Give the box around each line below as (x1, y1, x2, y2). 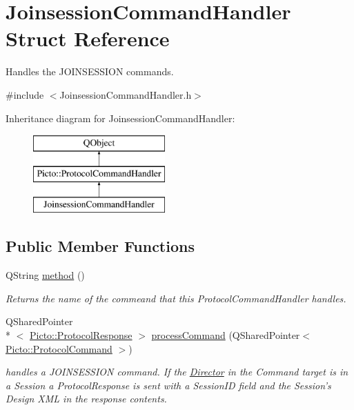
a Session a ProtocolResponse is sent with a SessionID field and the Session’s (6, 378, 331, 392)
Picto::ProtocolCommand (6, 341, 112, 355)
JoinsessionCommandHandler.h (59, 87, 192, 101)
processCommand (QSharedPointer (151, 328, 300, 342)
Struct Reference (6, 24, 170, 52)
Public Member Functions (6, 235, 195, 257)
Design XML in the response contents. (6, 391, 167, 406)
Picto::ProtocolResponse (30, 328, 132, 342)
